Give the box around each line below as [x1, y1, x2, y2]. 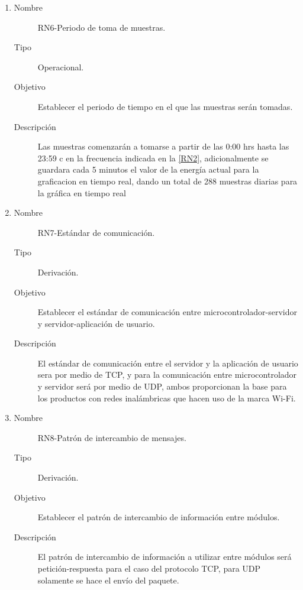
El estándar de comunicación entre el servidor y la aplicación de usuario [37, 356, 298, 369]
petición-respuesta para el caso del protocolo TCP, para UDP [37, 562, 261, 574]
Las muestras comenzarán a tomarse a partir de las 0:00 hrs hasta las [37, 140, 289, 153]
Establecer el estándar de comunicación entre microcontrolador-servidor [37, 306, 298, 318]
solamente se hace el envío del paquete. [37, 573, 179, 586]
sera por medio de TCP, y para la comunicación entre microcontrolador [37, 368, 297, 381]
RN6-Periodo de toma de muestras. [37, 21, 166, 33]
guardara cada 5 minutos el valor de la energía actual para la [37, 163, 259, 176]
